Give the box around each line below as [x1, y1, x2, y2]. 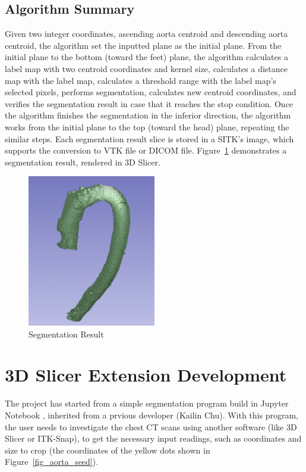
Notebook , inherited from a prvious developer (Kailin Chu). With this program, [5, 408, 298, 421]
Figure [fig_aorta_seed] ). [5, 455, 99, 468]
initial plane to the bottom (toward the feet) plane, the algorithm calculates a [5, 51, 288, 63]
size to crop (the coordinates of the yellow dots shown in [5, 443, 210, 456]
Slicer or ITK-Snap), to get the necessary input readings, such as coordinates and [5, 432, 302, 445]
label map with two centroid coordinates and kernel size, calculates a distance [5, 62, 288, 74]
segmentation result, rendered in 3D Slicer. [5, 155, 160, 168]
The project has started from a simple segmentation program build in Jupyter [5, 397, 289, 410]
